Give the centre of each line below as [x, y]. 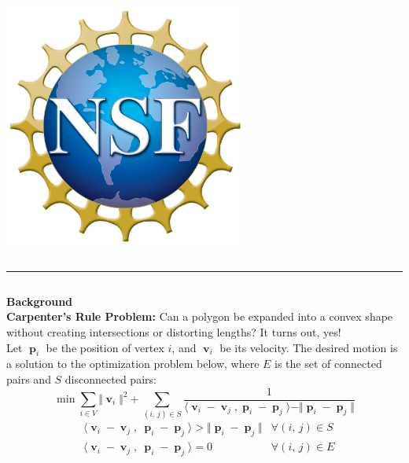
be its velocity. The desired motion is [309, 347]
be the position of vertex [105, 347]
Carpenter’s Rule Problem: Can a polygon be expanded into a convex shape [200, 316]
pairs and [29, 378]
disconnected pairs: [111, 378]
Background [40, 301]
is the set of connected [328, 364]
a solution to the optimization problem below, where [133, 364]
